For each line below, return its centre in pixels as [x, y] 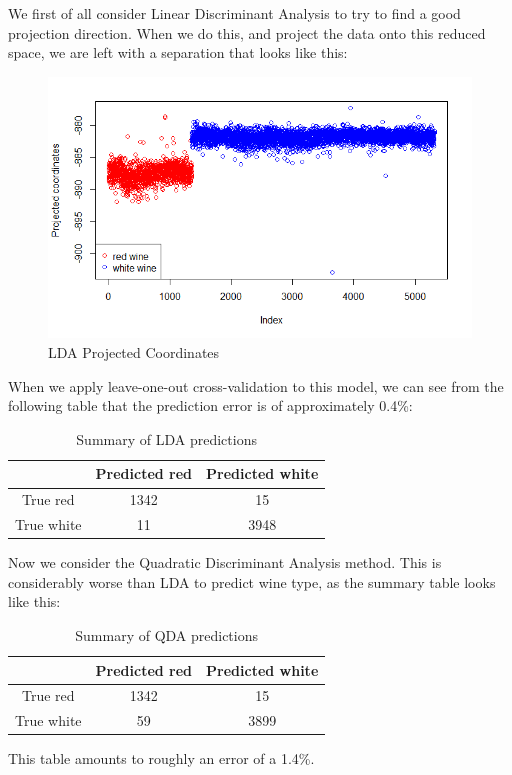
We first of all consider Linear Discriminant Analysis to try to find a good [234, 13]
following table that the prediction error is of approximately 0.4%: [210, 405]
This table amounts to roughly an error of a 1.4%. [161, 758]
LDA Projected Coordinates [134, 352]
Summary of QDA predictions [167, 634]
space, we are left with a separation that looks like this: [178, 52]
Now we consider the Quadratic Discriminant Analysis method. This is [225, 562]
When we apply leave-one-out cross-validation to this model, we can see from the [256, 385]
